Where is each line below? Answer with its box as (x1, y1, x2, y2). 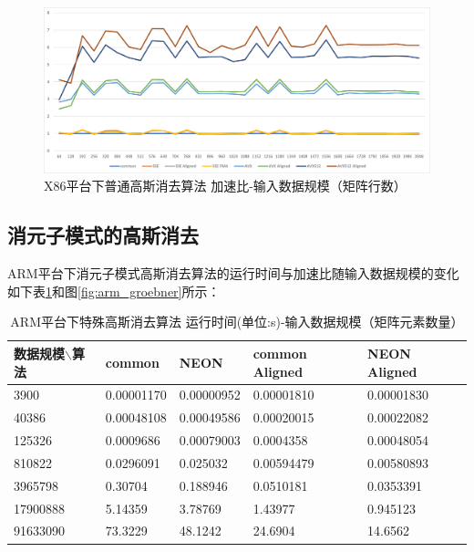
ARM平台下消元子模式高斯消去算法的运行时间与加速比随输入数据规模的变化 (7, 264, 459, 283)
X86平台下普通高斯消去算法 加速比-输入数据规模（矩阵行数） (44, 176, 407, 195)
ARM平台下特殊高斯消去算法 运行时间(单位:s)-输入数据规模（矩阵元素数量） (10, 312, 464, 331)
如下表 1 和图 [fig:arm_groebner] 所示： (7, 281, 221, 300)
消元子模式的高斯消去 (7, 221, 199, 249)
